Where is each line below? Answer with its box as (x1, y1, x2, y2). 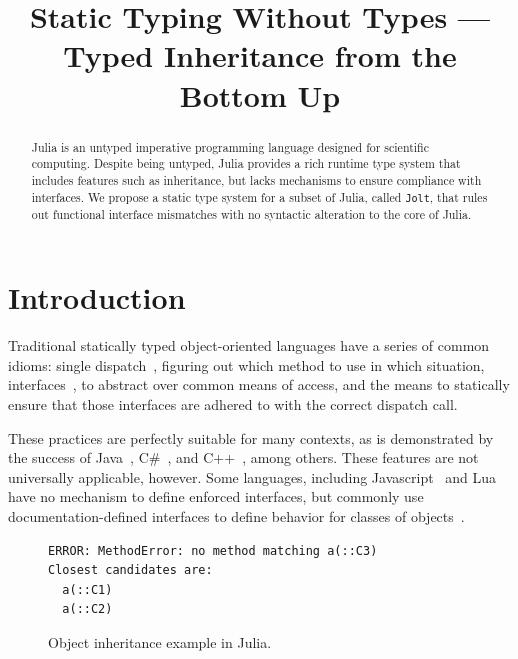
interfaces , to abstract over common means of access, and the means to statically (8, 374, 510, 395)
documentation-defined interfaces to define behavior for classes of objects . (8, 506, 465, 526)
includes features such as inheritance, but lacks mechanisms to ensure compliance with (31, 171, 482, 188)
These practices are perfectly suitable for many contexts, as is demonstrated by (8, 427, 494, 448)
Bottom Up (179, 74, 341, 115)
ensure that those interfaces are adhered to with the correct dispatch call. (8, 394, 458, 415)
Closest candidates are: (48, 563, 213, 578)
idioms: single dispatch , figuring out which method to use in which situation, (8, 354, 485, 375)
